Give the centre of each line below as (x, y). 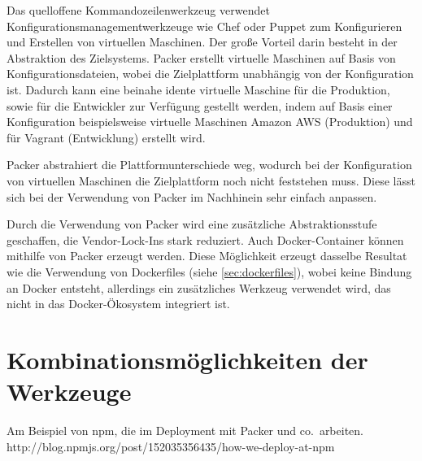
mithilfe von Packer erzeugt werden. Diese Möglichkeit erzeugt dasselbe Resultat (207, 256)
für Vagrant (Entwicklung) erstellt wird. (106, 137)
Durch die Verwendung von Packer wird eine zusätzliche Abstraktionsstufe (192, 224)
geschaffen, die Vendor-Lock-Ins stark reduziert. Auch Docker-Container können (205, 239)
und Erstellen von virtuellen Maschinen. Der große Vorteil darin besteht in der (202, 42)
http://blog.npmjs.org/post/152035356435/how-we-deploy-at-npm (171, 446)
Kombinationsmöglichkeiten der (187, 359)
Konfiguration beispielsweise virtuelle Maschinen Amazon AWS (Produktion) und (210, 122)
